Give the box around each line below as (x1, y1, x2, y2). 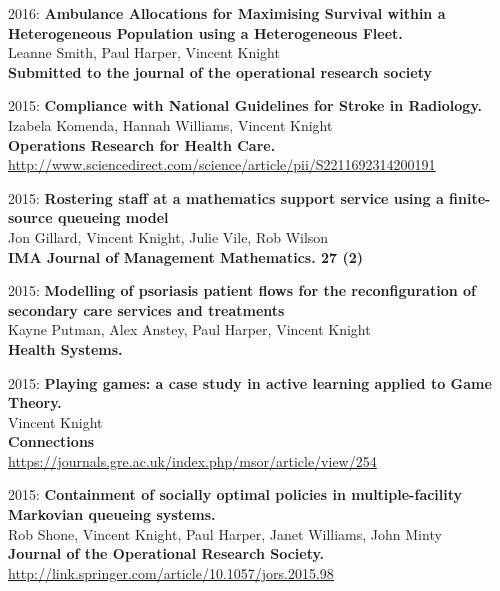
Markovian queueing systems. (8, 504, 216, 525)
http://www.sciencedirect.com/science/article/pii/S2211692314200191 (8, 154, 436, 175)
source (8, 207, 53, 228)
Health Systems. (8, 338, 123, 359)
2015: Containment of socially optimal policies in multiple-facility (8, 484, 463, 505)
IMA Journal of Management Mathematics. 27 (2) (8, 246, 364, 267)
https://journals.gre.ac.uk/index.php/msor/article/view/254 (8, 450, 377, 471)
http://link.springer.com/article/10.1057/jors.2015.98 (8, 562, 334, 583)
